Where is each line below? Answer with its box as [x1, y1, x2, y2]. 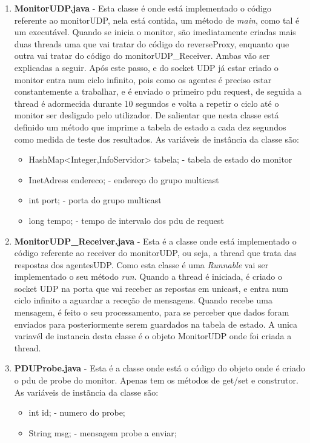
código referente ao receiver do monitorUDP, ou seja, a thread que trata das [14, 246, 297, 259]
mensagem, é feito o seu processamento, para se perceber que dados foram [14, 306, 289, 319]
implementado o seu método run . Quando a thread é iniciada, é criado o [14, 270, 283, 283]
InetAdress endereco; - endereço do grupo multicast [28, 173, 219, 186]
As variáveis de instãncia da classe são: [14, 385, 159, 398]
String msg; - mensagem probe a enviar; [28, 426, 177, 439]
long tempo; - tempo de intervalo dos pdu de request [28, 214, 224, 226]
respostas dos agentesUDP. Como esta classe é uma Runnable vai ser [14, 258, 269, 271]
